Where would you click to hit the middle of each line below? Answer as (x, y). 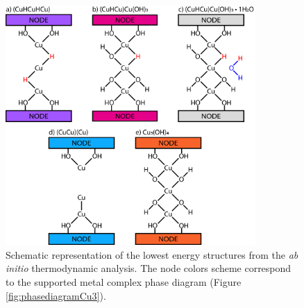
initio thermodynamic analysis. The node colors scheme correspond (149, 268)
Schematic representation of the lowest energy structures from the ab (152, 254)
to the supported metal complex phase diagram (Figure (124, 282)
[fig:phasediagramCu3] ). (56, 295)
